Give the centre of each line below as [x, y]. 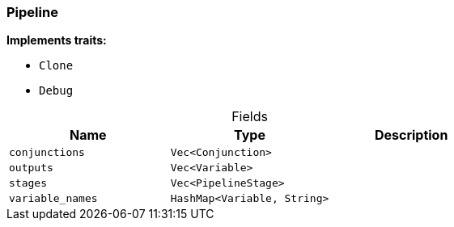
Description [411, 135]
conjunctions [47, 153]
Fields [250, 117]
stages [28, 183]
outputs [31, 168]
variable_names [53, 199]
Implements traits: [57, 40]
